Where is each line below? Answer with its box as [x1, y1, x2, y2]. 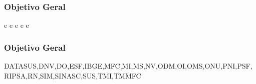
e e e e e [4, 20, 29, 30]
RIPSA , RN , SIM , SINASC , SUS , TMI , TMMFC [4, 70, 141, 81]
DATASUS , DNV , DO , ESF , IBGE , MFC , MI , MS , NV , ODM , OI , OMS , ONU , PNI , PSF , [4, 61, 252, 71]
